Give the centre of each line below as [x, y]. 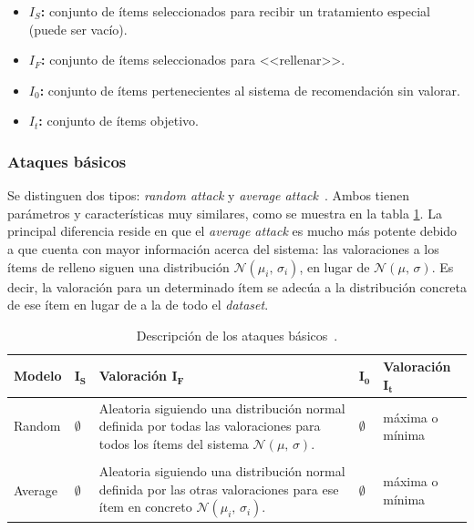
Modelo [38, 376]
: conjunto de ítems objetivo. [118, 121]
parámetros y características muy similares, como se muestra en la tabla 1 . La [225, 213]
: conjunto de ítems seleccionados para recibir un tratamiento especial [236, 11]
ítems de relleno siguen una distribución [118, 266]
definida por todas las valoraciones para [210, 426]
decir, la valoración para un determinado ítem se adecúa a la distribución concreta [237, 286]
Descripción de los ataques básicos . [237, 335]
